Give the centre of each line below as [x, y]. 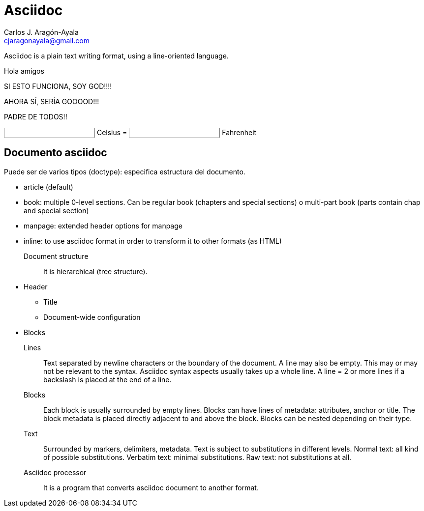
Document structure [56, 256]
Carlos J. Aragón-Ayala [41, 32]
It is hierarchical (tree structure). [95, 271]
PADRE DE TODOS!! [36, 116]
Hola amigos [24, 71]
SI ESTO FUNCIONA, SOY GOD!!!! [58, 86]
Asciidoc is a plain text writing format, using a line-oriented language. [116, 56]
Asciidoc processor [55, 472]
